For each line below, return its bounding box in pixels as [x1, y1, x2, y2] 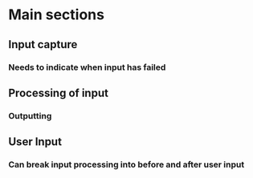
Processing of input [8, 86, 108, 99]
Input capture [8, 38, 78, 51]
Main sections [8, 6, 104, 24]
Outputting [8, 110, 52, 121]
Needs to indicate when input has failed [8, 62, 166, 73]
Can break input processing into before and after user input [8, 159, 245, 170]
